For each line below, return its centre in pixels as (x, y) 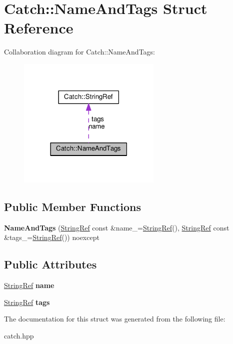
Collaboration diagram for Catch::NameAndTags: (80, 52)
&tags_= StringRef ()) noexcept (52, 237)
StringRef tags (27, 302)
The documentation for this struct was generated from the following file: (115, 319)
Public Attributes (50, 264)
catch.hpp (19, 335)
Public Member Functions (72, 206)
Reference (39, 28)
